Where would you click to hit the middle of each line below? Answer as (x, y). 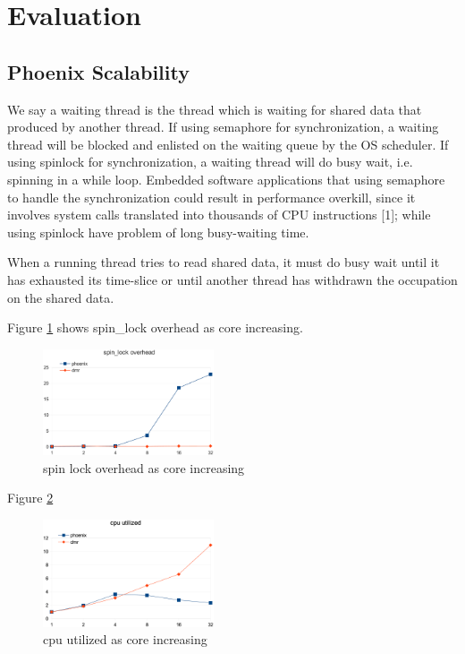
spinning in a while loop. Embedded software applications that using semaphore (226, 179)
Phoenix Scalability (98, 71)
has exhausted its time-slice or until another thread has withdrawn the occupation (232, 279)
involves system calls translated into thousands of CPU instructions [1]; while (219, 215)
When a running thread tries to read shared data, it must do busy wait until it (224, 262)
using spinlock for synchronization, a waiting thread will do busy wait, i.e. (210, 162)
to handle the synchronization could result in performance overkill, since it (211, 197)
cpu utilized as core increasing (125, 639)
